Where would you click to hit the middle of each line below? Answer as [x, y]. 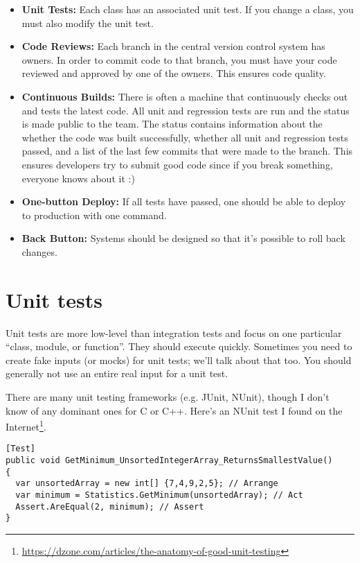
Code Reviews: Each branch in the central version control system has [173, 46]
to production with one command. [94, 215]
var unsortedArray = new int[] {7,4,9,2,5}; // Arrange [147, 484]
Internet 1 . [26, 425]
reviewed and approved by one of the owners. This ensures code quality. [174, 73]
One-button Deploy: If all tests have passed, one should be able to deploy [184, 201]
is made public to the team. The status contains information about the [172, 124]
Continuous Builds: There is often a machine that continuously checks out [185, 96]
